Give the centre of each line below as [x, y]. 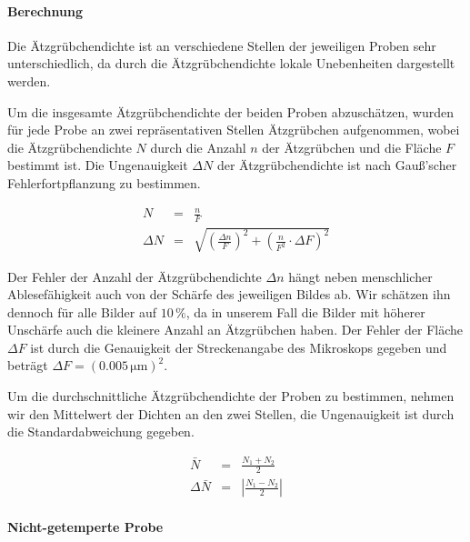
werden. [29, 80]
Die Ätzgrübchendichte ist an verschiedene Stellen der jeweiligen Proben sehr [222, 45]
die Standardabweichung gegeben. [101, 432]
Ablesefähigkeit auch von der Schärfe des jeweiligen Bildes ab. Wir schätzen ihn [229, 294]
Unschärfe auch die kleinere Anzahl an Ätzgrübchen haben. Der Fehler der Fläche [235, 330]
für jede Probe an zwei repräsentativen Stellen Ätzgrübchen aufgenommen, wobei [234, 130]
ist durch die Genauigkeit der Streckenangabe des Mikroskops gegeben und [239, 347]
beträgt [28, 365]
